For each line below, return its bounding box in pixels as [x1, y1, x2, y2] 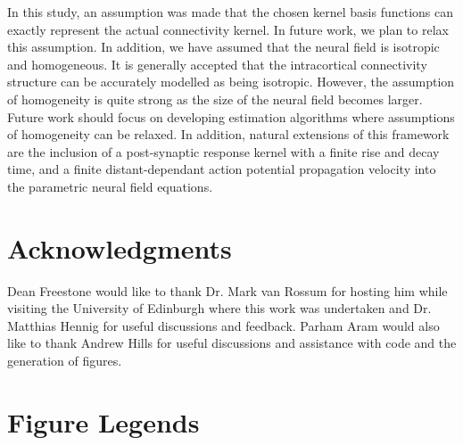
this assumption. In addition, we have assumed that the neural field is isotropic [7, 37, 440, 56]
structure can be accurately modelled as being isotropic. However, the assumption [7, 72, 455, 91]
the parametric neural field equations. [7, 177, 213, 195]
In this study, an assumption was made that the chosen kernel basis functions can [7, 3, 454, 21]
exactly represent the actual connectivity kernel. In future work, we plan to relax [7, 20, 449, 38]
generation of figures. [7, 351, 122, 370]
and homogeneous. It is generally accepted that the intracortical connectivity [7, 54, 427, 73]
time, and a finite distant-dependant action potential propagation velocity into [7, 160, 436, 178]
